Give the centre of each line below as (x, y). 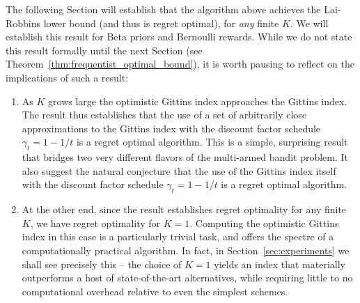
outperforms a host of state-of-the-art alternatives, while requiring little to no (187, 278)
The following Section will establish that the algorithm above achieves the (163, 9)
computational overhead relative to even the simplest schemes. (155, 291)
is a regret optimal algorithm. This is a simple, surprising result (212, 142)
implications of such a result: (67, 77)
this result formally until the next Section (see (104, 50)
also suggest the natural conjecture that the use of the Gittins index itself (179, 170)
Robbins (23, 23)
